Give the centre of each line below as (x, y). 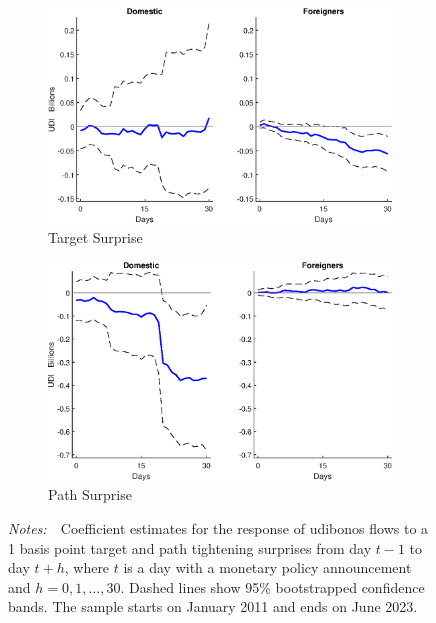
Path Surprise (90, 494)
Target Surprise (95, 237)
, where (87, 567)
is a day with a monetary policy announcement (267, 567)
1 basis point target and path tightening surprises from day (190, 547)
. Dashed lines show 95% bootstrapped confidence (272, 586)
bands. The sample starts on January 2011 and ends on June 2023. (213, 606)
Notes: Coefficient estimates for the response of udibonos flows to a (218, 527)
